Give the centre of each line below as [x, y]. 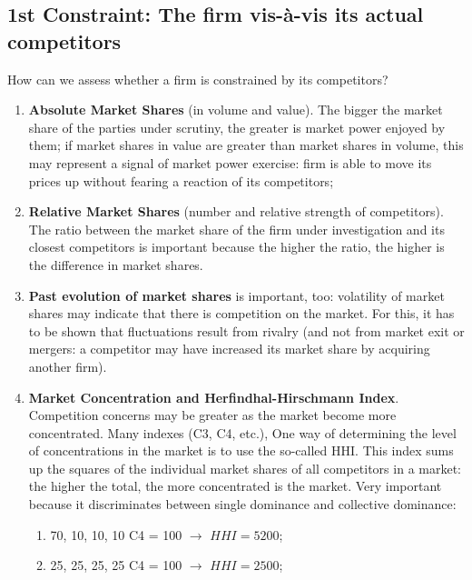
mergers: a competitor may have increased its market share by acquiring [229, 349]
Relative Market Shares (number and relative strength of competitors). [236, 211]
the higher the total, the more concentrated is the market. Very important [235, 486]
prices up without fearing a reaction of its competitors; [181, 180]
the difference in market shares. [116, 264]
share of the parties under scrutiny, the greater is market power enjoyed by [237, 127]
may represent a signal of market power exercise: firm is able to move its [230, 162]
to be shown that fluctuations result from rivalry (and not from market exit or [246, 330]
